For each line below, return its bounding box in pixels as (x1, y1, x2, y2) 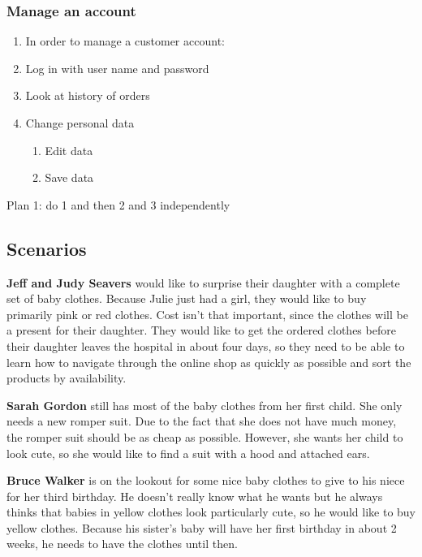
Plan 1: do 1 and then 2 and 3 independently (6, 196, 230, 213)
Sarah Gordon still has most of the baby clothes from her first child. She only (6, 396, 403, 413)
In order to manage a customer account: (25, 32, 225, 50)
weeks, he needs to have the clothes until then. (6, 535, 238, 552)
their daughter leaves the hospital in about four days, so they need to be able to (6, 337, 405, 354)
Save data (45, 169, 94, 186)
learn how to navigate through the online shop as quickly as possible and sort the (6, 353, 411, 370)
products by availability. (6, 369, 127, 386)
